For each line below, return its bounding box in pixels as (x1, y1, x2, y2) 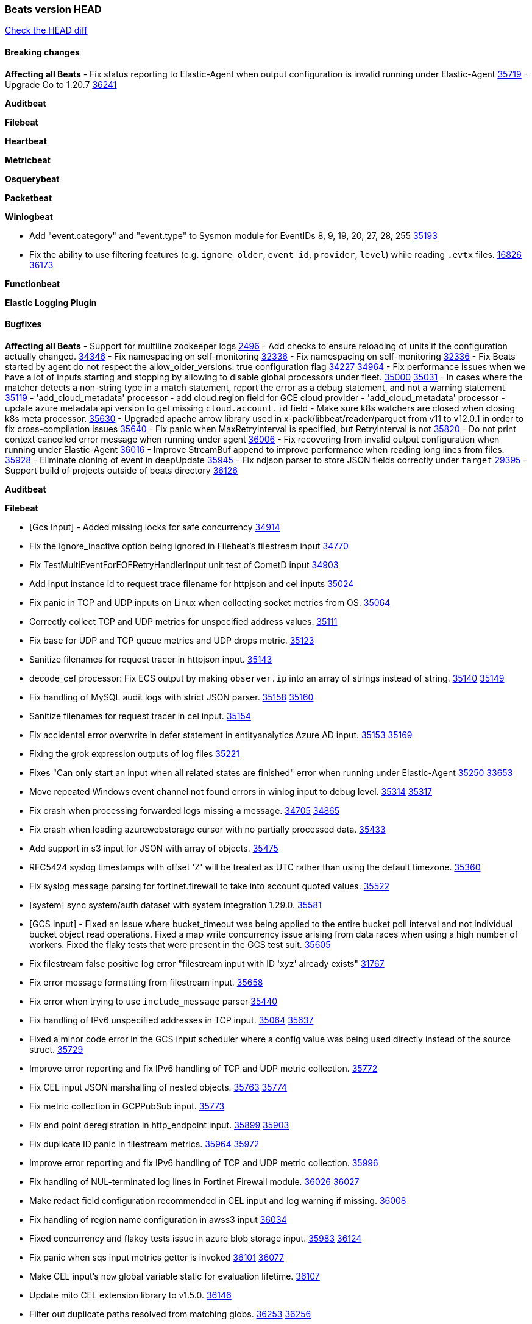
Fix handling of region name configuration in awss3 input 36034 (29, 1214, 287, 1225)
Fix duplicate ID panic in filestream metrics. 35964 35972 (29, 1138, 260, 1149)
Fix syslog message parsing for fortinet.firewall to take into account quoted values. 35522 (29, 880, 390, 891)
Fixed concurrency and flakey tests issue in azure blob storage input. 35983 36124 (29, 1233, 362, 1244)
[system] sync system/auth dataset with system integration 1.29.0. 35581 (29, 899, 322, 910)
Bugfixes (5, 319, 42, 330)
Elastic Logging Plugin (5, 297, 97, 308)
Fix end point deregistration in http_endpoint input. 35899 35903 (29, 1119, 289, 1130)
